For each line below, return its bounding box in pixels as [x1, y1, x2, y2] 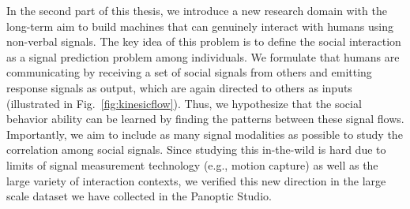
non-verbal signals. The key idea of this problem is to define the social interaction [6, 33, 401, 50]
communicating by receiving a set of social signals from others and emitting [6, 64, 372, 80]
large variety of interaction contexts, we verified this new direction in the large [6, 172, 386, 188]
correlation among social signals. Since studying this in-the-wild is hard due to [6, 141, 386, 158]
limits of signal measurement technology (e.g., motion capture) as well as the [6, 156, 378, 173]
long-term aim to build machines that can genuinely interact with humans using [6, 17, 393, 34]
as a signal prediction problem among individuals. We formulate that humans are [6, 48, 400, 65]
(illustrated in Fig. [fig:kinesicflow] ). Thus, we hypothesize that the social [6, 95, 362, 111]
